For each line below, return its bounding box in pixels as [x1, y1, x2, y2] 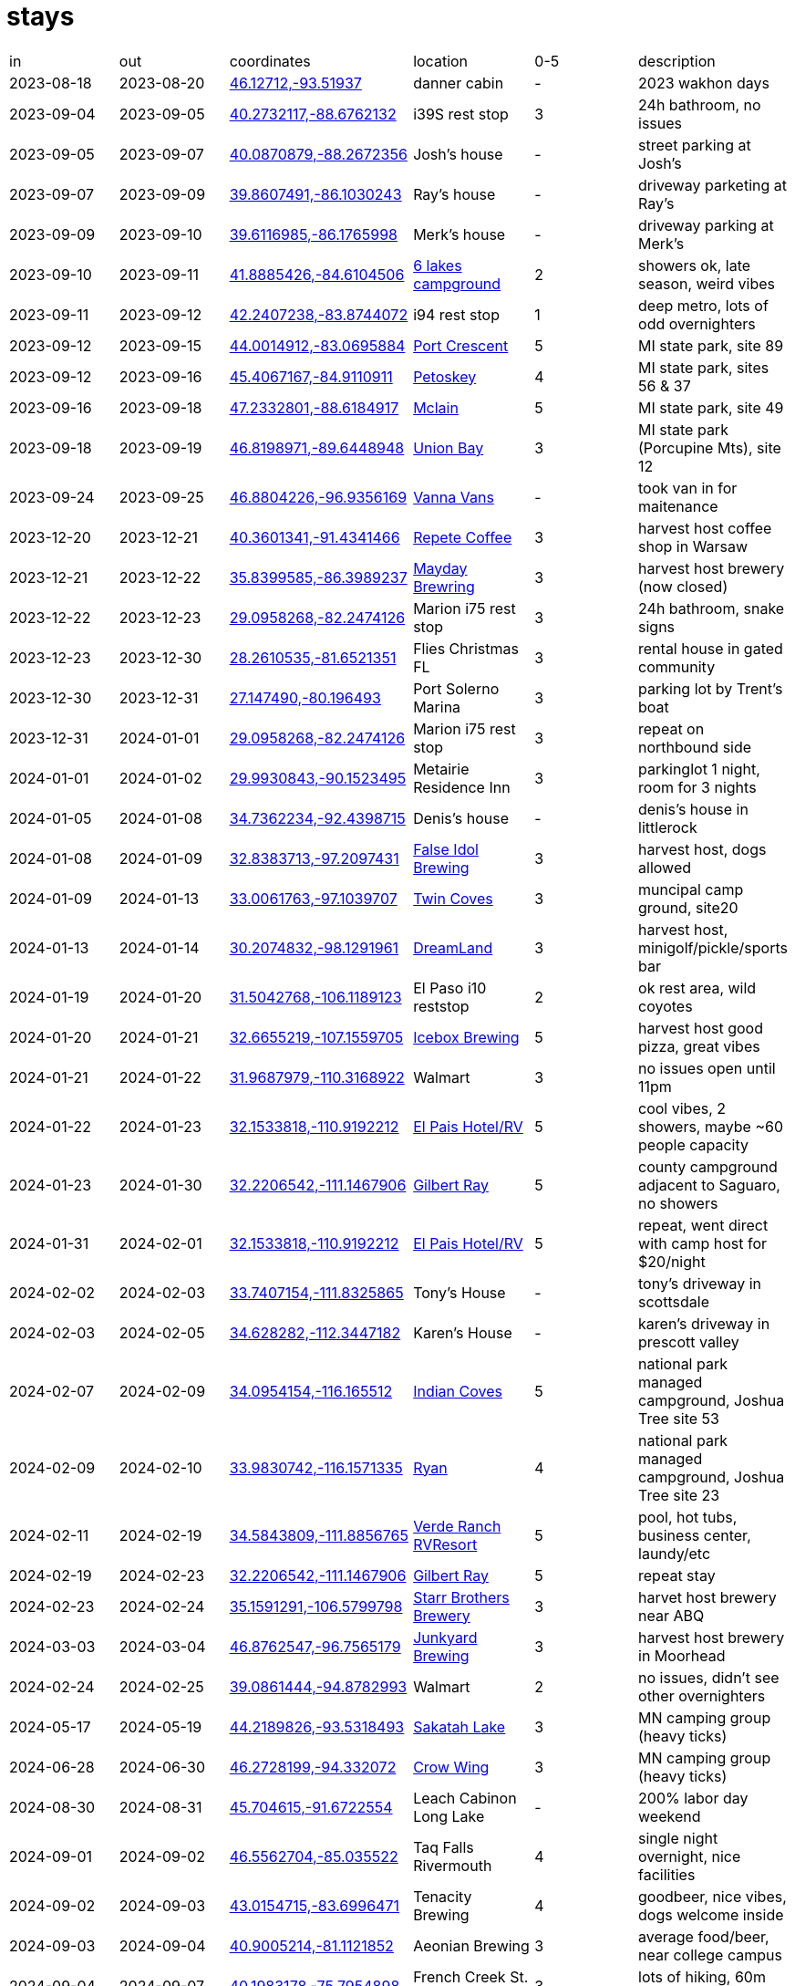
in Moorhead [638, 1646, 726, 1665]
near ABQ [638, 1606, 705, 1625]
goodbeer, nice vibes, [638, 1887, 787, 1906]
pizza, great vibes [638, 1036, 760, 1055]
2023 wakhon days [638, 73, 769, 92]
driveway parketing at [638, 175, 787, 194]
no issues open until [638, 1058, 776, 1077]
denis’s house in [638, 799, 749, 818]
